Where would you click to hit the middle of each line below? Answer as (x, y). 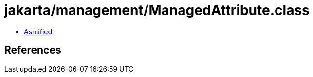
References (33, 50)
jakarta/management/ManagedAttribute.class (157, 10)
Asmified (38, 31)
